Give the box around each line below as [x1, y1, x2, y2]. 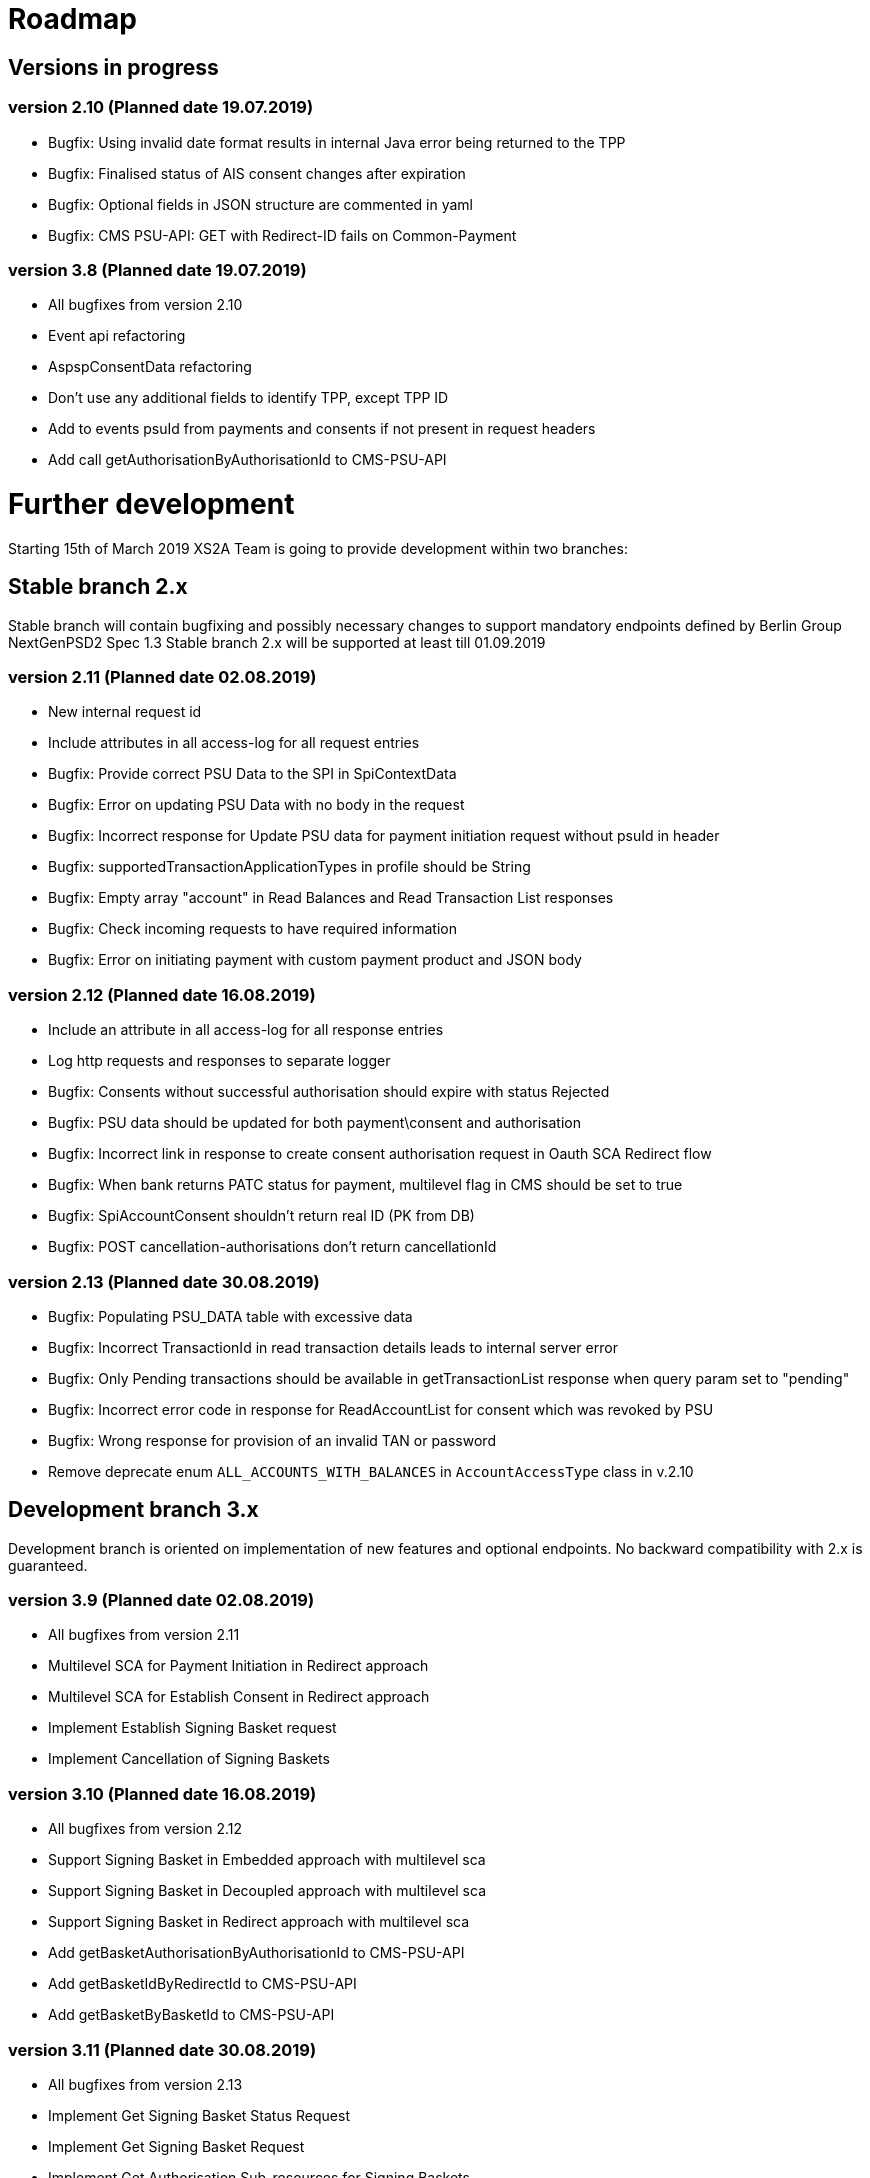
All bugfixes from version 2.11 [48, 1626, 240, 1644]
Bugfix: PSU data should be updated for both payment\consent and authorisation [48, 1114, 581, 1132]
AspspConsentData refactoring [48, 358, 252, 376]
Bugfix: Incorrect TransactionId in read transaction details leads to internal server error [48, 1338, 618, 1356]
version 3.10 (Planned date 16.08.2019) [8, 1783, 317, 1804]
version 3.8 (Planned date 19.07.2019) [8, 259, 307, 280]
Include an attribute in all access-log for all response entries [48, 1021, 444, 1039]
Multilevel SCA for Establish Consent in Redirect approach [48, 1688, 430, 1706]
